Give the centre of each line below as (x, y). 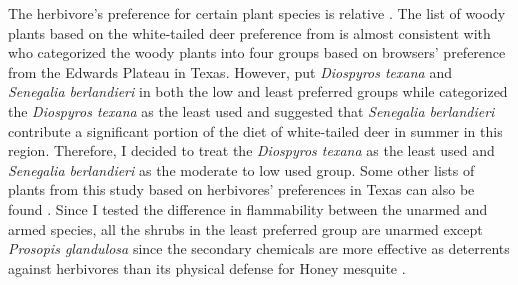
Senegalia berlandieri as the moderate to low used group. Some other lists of (241, 169)
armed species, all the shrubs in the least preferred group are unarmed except (245, 228)
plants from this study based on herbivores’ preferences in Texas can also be (241, 189)
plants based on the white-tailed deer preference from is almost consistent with (249, 32)
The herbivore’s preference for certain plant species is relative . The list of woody (257, 13)
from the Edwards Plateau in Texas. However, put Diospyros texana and (230, 71)
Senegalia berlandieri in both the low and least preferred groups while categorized (258, 91)
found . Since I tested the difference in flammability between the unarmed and (248, 208)
